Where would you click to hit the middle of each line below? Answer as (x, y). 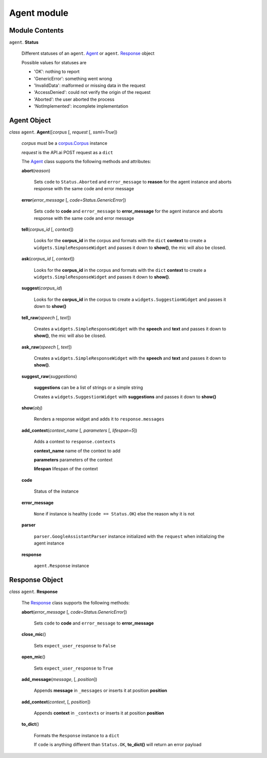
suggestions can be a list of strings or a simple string (89, 387)
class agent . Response (33, 591)
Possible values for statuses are (54, 62)
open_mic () (33, 657)
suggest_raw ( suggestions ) (49, 376)
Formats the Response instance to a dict (77, 735)
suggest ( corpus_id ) (42, 288)
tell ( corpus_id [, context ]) (47, 229)
